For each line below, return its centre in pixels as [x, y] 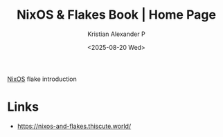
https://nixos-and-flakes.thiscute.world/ [74, 126]
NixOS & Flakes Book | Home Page [116, 15]
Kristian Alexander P [116, 34]
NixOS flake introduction [42, 79]
